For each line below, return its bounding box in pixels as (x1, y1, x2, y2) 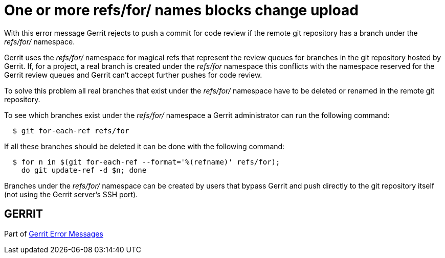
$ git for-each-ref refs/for (12, 126, 129, 135)
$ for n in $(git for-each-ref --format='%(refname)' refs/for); (12, 157, 280, 166)
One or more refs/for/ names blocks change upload (4, 2, 359, 19)
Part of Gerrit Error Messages (4, 229, 103, 238)
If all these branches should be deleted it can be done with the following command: (4, 142, 285, 151)
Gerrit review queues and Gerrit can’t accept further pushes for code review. (4, 70, 262, 79)
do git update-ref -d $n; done (21, 166, 147, 174)
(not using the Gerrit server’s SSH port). (4, 190, 138, 199)
